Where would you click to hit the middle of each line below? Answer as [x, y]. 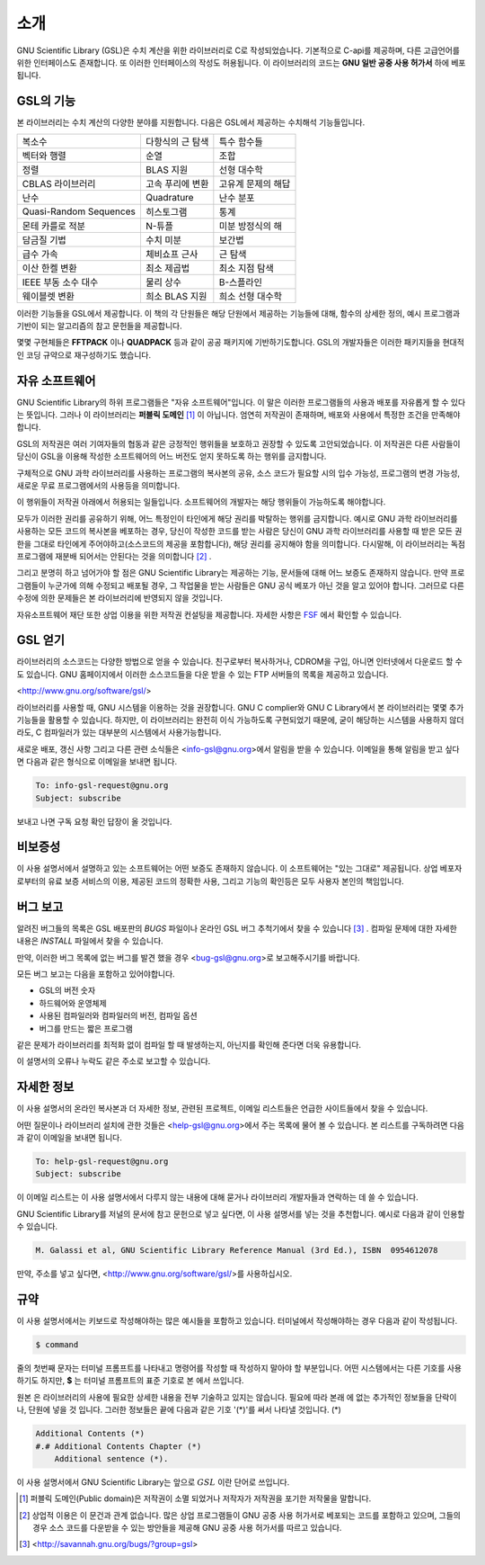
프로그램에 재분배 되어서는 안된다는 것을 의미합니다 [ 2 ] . [114, 556]
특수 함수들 [241, 141]
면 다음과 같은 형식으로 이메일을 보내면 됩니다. [97, 762]
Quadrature [169, 197]
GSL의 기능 [46, 101]
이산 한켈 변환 [50, 268]
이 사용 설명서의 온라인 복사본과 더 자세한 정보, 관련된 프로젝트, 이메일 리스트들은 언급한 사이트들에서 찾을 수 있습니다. [222, 1109]
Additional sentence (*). [111, 1458]
